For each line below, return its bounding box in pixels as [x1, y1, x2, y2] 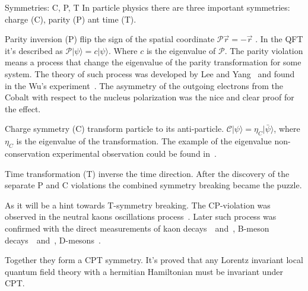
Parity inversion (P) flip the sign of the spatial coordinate [5, 33, 215, 45]
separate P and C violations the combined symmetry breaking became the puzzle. [5, 179, 302, 191]
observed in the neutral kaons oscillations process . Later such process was [5, 210, 277, 223]
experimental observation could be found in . [52, 147, 217, 159]
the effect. [5, 102, 41, 115]
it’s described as [5, 44, 63, 56]
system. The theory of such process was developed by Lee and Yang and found [5, 67, 295, 80]
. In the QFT [255, 33, 303, 45]
